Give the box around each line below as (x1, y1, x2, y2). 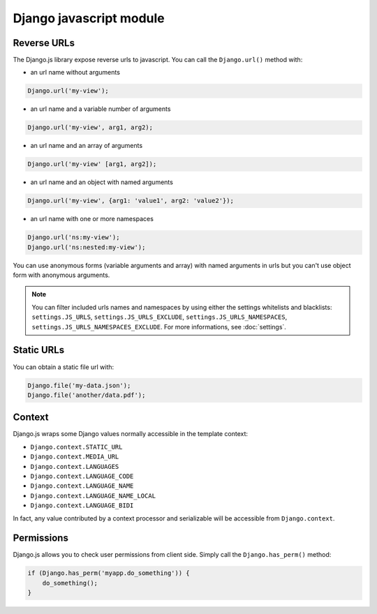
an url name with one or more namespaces (30, 215, 154, 223)
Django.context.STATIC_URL (30, 443, 123, 451)
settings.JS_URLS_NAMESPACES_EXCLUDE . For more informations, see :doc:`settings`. (31, 322, 286, 331)
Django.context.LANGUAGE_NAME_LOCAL (30, 492, 156, 500)
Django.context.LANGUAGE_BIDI (30, 502, 134, 509)
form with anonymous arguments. (13, 271, 110, 279)
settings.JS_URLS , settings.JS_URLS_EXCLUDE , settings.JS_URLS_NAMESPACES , (31, 313, 288, 321)
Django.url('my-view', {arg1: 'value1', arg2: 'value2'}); (27, 197, 234, 205)
